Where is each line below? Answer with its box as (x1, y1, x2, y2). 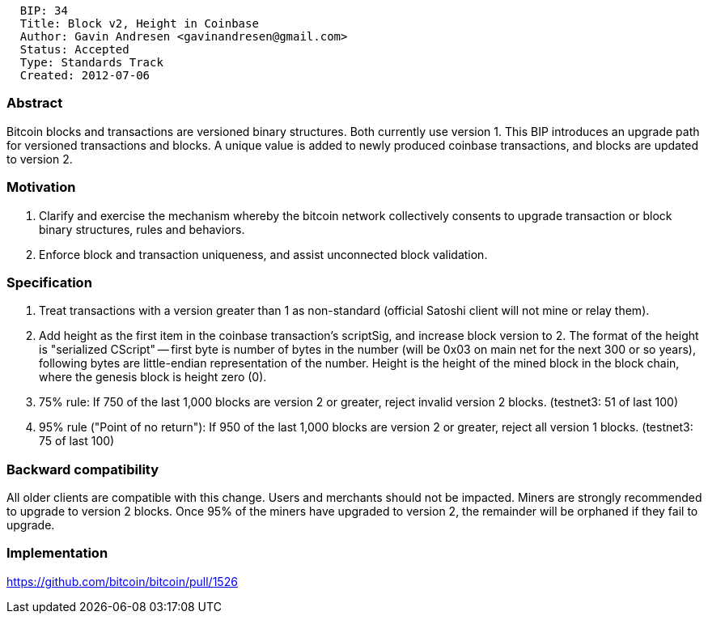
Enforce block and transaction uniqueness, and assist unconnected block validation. (39, 247, 488, 261)
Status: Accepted (19, 43, 129, 56)
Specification (6, 274, 92, 291)
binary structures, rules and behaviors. (39, 222, 245, 236)
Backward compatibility (6, 461, 159, 478)
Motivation (6, 179, 76, 196)
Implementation (6, 545, 108, 562)
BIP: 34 (19, 4, 68, 17)
